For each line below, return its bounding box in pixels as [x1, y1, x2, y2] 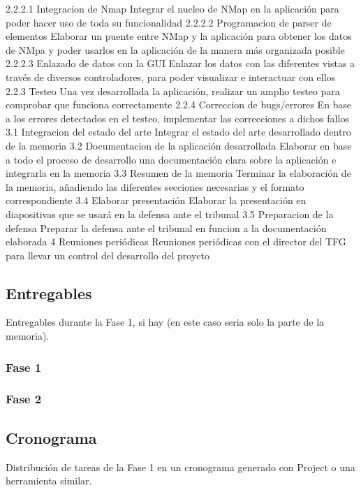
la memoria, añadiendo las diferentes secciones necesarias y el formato [6, 179, 304, 194]
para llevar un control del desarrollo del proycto [6, 247, 209, 262]
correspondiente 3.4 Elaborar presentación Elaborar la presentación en [6, 193, 307, 208]
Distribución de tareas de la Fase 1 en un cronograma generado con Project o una [6, 459, 355, 474]
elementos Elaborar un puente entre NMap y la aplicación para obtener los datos [6, 29, 352, 43]
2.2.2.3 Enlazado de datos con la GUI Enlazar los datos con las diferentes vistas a [6, 56, 355, 71]
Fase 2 [6, 390, 42, 408]
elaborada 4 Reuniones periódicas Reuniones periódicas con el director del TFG [6, 234, 346, 249]
